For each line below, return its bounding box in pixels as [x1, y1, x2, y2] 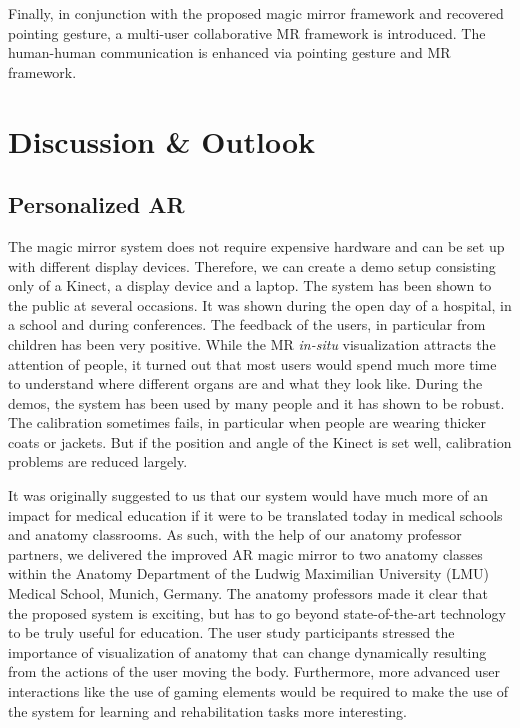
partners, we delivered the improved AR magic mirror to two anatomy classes [8, 543, 483, 564]
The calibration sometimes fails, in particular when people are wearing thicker [8, 412, 487, 433]
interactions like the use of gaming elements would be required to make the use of [8, 681, 509, 702]
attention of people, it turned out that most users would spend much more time [8, 353, 497, 374]
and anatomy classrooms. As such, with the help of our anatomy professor [8, 524, 462, 545]
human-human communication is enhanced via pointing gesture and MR [8, 42, 451, 63]
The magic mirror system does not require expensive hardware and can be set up [8, 235, 505, 256]
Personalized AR [8, 189, 185, 220]
